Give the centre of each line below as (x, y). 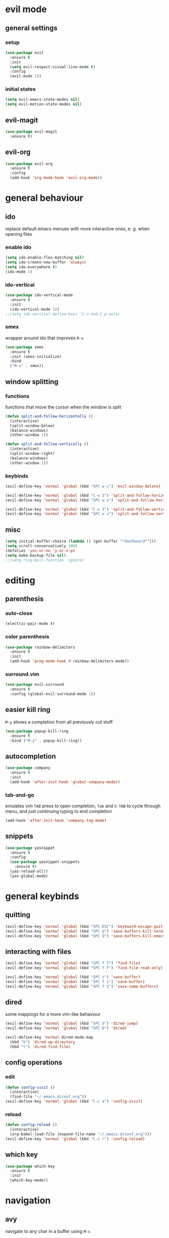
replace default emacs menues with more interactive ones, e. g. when (77, 229)
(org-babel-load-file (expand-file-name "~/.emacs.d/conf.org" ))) (81, 1134)
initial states (21, 89)
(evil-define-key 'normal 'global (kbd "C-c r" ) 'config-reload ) (75, 1139)
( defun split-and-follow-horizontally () (49, 416)
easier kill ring (28, 710)
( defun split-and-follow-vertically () (47, 444)
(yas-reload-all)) (29, 871)
